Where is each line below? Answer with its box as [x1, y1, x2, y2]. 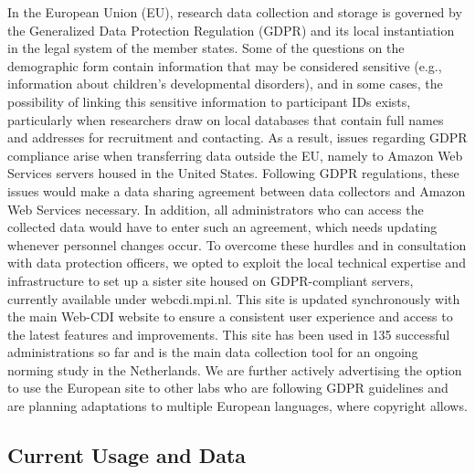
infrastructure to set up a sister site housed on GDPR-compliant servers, [7, 270, 414, 290]
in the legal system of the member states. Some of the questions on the [7, 38, 405, 58]
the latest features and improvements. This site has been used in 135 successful [7, 324, 450, 343]
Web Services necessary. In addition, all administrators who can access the [7, 199, 424, 218]
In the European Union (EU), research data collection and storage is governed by [7, 3, 462, 21]
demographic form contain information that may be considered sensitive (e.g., [7, 56, 442, 75]
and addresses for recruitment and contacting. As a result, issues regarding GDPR [7, 128, 468, 147]
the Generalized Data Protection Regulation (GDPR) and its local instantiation [7, 20, 455, 39]
